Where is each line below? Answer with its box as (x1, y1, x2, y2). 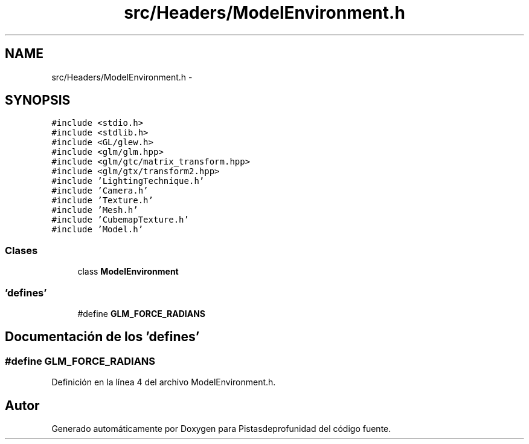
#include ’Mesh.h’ (51, 205, 138, 215)
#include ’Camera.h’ (51, 186, 149, 196)
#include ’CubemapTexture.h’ (51, 215, 189, 225)
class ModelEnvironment (77, 266, 179, 277)
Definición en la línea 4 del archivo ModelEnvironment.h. (51, 377, 276, 388)
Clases (5, 244, 38, 256)
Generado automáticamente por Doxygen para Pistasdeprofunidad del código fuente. (51, 423, 391, 434)
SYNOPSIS (5, 93, 71, 108)
